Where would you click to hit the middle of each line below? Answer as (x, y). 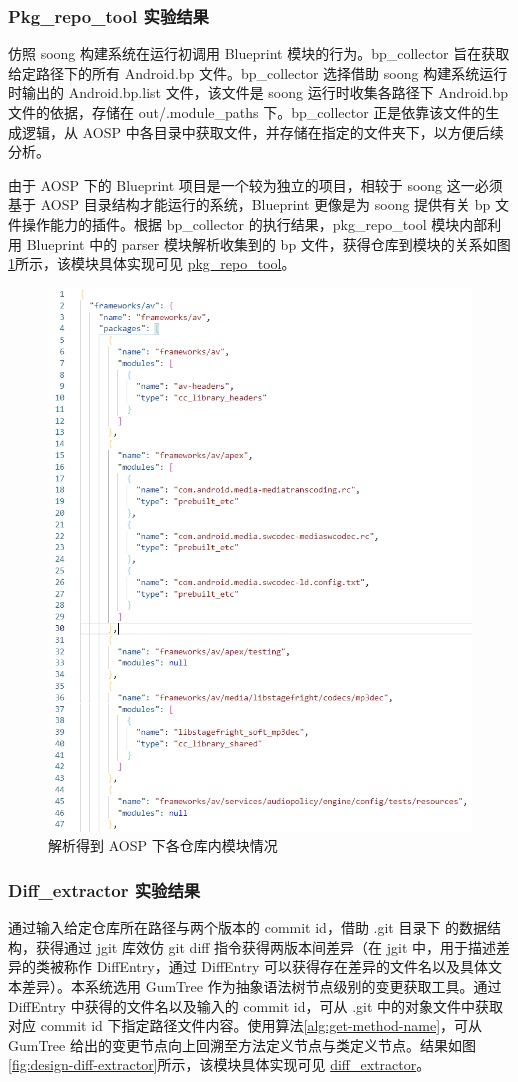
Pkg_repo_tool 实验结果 (108, 15)
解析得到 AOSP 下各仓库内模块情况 (163, 845)
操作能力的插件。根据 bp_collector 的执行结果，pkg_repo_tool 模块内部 (254, 223)
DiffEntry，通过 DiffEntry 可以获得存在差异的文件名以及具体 (292, 966)
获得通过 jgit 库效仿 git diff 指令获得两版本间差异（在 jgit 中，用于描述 (266, 946)
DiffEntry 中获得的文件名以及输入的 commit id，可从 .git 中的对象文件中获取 (256, 1005)
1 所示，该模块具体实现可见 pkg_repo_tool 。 (152, 263)
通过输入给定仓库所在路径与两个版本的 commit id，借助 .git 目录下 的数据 (248, 927)
